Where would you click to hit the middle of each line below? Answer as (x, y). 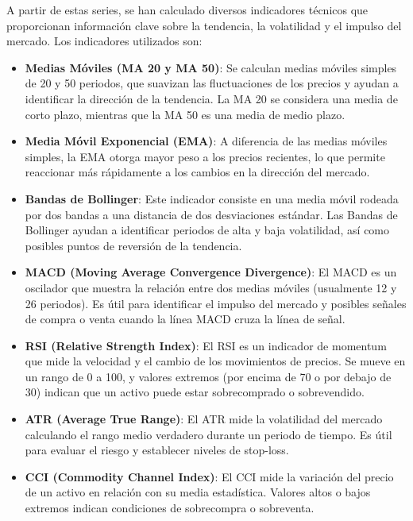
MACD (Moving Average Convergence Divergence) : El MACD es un (211, 272)
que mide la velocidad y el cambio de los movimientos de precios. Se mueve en (215, 361)
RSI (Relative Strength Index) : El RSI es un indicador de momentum (206, 345)
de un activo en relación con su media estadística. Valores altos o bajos (198, 492)
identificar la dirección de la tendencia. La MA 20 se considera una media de (211, 98)
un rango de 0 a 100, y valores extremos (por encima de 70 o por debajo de (208, 376)
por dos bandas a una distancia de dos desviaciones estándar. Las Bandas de (211, 214)
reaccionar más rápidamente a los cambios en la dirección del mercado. (197, 172)
